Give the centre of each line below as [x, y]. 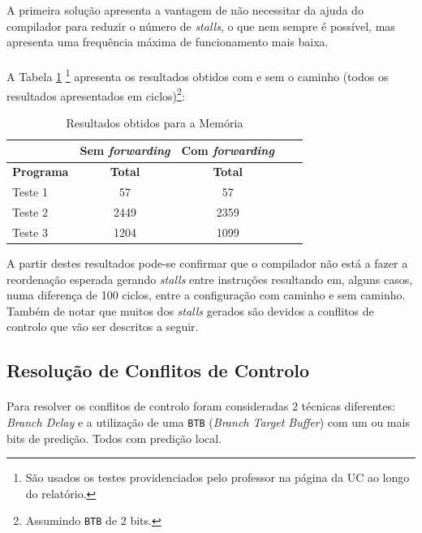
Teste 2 [30, 212]
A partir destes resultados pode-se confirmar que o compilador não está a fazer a [207, 262]
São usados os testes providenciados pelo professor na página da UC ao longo [217, 477]
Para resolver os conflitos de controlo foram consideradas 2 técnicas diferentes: [201, 406]
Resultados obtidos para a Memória [155, 122]
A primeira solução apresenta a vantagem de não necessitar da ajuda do [185, 10]
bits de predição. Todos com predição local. [114, 438]
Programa [41, 172]
